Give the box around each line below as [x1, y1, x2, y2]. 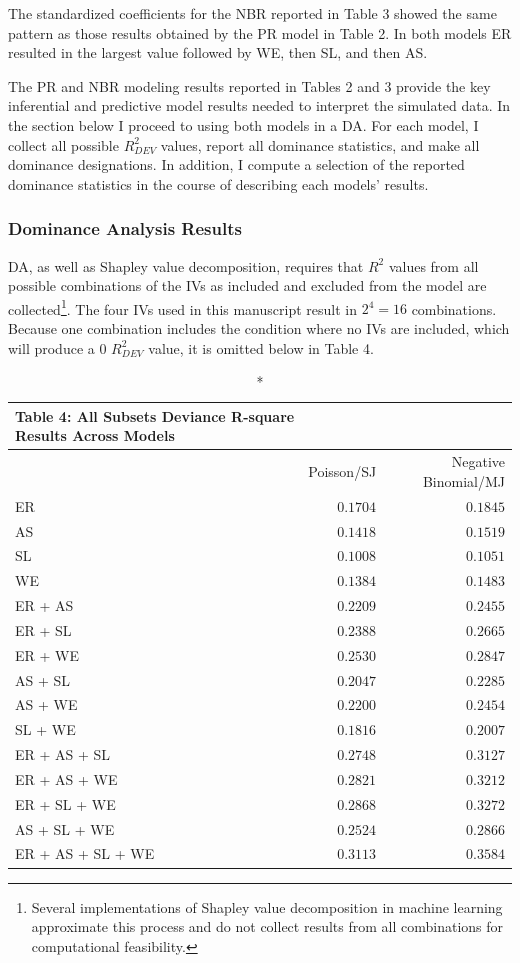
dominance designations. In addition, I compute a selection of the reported [8, 154, 465, 175]
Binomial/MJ [422, 470, 505, 491]
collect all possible [8, 134, 119, 155]
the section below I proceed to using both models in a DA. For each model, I [8, 114, 479, 135]
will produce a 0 [8, 337, 107, 358]
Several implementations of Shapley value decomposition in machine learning [31, 896, 503, 917]
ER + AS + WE [15, 768, 118, 789]
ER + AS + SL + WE [15, 843, 155, 864]
